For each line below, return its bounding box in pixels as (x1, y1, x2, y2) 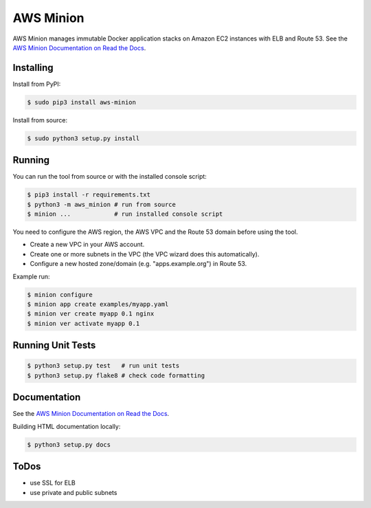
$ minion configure (27, 291, 93, 298)
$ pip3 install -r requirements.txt (27, 191, 151, 199)
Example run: (12, 272, 51, 280)
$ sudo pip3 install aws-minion (27, 98, 137, 106)
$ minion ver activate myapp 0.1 (27, 320, 140, 327)
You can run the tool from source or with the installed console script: (12, 173, 207, 181)
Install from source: (12, 115, 68, 124)
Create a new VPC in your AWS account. (30, 241, 145, 249)
